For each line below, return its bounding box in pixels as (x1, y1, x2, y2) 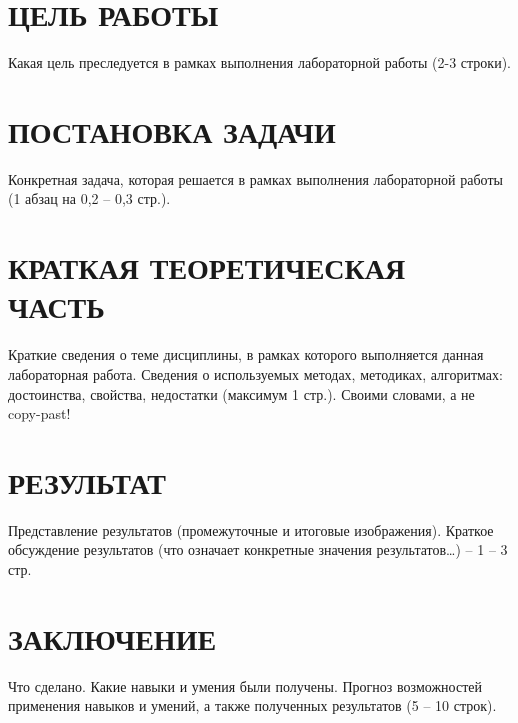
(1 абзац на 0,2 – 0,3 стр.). (8, 188, 171, 209)
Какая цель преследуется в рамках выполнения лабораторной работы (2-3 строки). (8, 52, 511, 73)
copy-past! (8, 403, 71, 424)
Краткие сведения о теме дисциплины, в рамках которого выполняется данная (8, 344, 484, 365)
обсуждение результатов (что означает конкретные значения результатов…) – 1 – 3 (8, 539, 508, 560)
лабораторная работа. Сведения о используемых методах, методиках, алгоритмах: (8, 363, 503, 384)
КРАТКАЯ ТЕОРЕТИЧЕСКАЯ (8, 247, 406, 288)
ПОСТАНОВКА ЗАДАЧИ (8, 110, 336, 151)
